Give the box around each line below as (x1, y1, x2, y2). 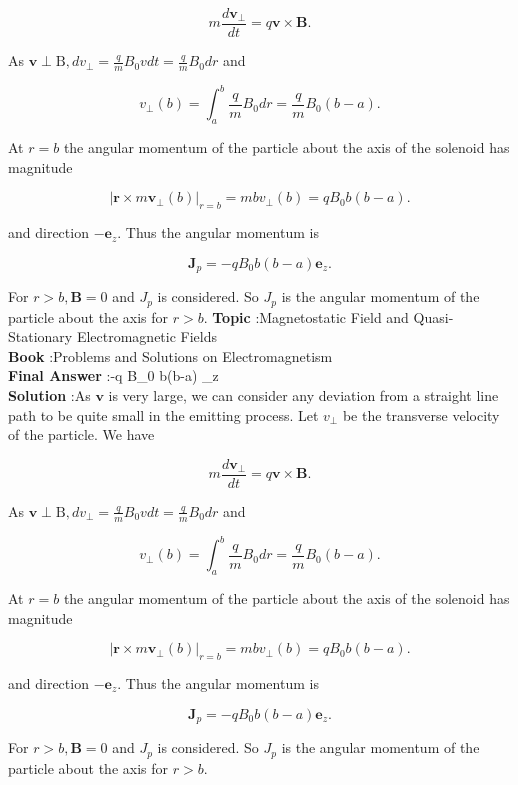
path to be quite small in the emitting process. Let (8, 404, 319, 425)
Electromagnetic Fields (76, 326, 218, 347)
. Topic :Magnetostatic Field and (203, 306, 409, 327)
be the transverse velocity (342, 404, 500, 425)
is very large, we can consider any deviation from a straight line (108, 385, 499, 406)
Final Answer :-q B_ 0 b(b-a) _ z (8, 365, 219, 386)
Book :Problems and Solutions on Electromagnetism (8, 345, 333, 366)
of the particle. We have (8, 424, 155, 445)
